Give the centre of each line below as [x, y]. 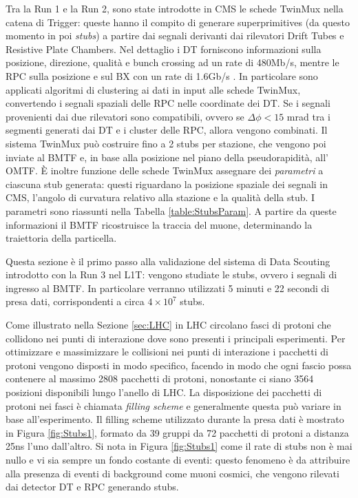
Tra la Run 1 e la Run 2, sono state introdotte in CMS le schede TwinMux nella [175, 8]
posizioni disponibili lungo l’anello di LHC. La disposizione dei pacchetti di [164, 392]
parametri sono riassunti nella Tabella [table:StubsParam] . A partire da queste [171, 210]
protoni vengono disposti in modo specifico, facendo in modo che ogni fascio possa [179, 365]
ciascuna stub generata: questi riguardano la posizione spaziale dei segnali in [167, 184]
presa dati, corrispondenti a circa [75, 301]
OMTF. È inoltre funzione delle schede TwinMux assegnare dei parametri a [165, 170]
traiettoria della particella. [61, 238]
